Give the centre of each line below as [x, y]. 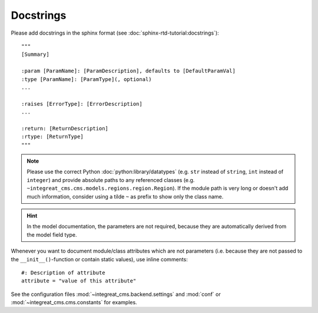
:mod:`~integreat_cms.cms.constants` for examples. [74, 302]
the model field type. [52, 234]
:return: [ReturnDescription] [65, 128]
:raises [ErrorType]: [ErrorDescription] [82, 104]
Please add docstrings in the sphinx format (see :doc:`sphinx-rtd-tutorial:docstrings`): [115, 33]
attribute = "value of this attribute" [79, 281]
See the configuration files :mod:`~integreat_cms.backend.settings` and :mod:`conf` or [116, 294]
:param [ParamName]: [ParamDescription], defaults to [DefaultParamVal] [128, 71]
